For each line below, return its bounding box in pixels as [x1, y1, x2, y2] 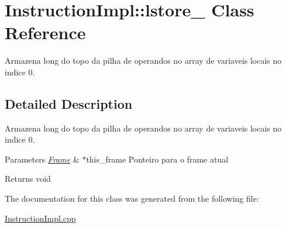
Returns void [5, 172, 51, 185]
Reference [5, 20, 86, 44]
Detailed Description [5, 94, 133, 112]
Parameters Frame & [5, 153, 80, 165]
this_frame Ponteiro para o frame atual [86, 153, 229, 165]
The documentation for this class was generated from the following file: [5, 192, 259, 205]
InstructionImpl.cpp [5, 212, 76, 224]
